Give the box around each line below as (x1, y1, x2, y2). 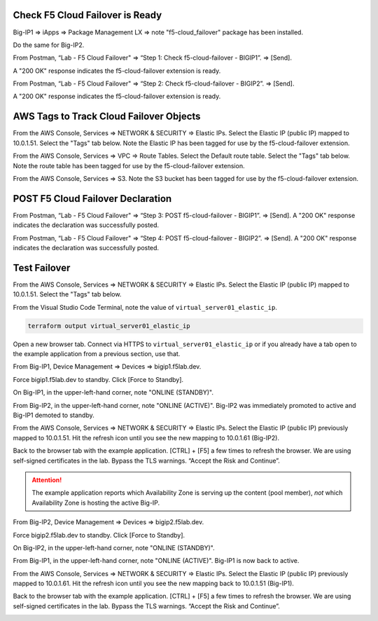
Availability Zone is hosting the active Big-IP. (31, 498, 160, 507)
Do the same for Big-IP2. (13, 41, 85, 49)
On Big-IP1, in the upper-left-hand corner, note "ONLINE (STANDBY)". (13, 388, 213, 397)
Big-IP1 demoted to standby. (13, 411, 94, 420)
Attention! (31, 475, 62, 484)
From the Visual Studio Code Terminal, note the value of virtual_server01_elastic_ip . (13, 303, 278, 311)
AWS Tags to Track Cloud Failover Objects (13, 111, 201, 123)
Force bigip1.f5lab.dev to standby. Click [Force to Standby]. (13, 375, 184, 383)
